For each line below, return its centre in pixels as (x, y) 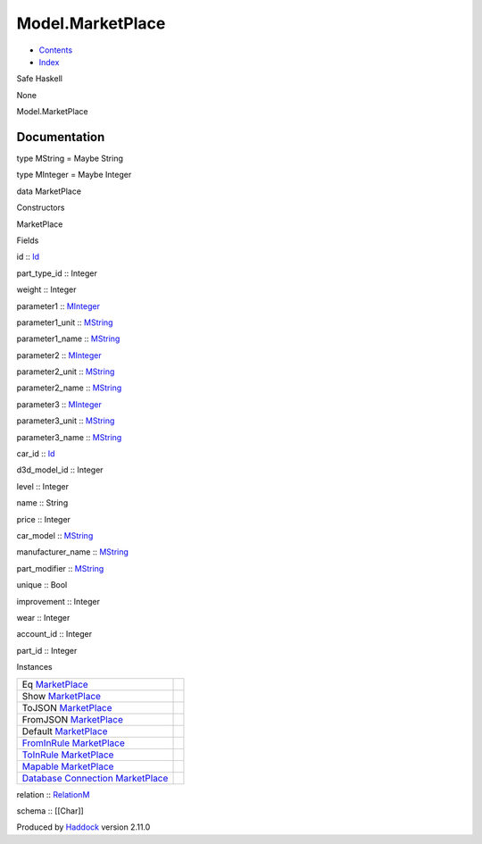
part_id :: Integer (47, 650)
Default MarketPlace (65, 731)
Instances (34, 667)
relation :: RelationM (53, 794)
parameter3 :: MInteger (59, 404)
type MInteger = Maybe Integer (74, 175)
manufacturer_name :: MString (73, 552)
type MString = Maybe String (70, 159)
